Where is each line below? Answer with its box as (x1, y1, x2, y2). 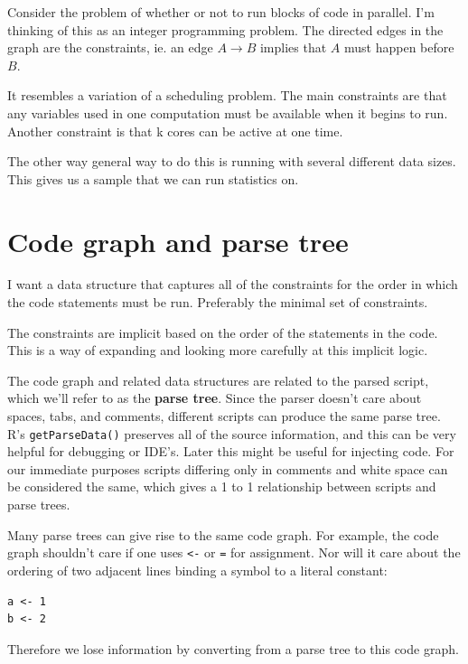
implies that (259, 38, 327, 57)
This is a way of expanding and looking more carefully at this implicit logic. (7, 341, 428, 360)
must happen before (344, 38, 454, 57)
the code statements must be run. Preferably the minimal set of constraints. (7, 293, 428, 312)
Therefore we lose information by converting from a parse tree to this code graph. (7, 639, 459, 658)
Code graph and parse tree (7, 222, 349, 259)
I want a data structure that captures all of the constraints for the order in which (7, 275, 458, 294)
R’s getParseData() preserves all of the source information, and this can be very (7, 424, 456, 443)
